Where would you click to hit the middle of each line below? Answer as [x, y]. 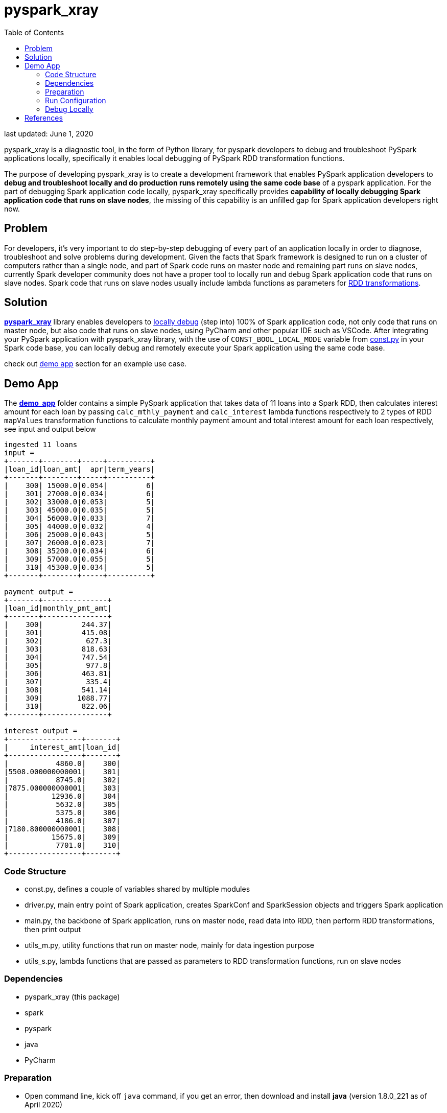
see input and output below [50, 429]
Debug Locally [69, 109]
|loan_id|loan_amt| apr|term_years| [80, 469]
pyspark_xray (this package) [72, 996]
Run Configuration [76, 100]
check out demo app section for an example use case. [96, 364]
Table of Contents [34, 32]
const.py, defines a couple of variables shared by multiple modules [137, 889]
